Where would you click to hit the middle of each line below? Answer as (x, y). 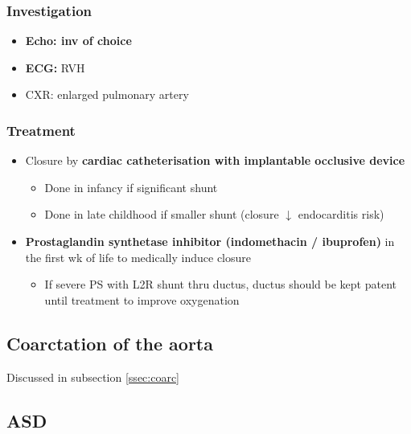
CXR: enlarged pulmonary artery (107, 94)
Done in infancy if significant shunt (131, 187)
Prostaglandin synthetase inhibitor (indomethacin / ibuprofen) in (210, 241)
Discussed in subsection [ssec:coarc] (93, 377)
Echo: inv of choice (78, 41)
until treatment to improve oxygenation (142, 299)
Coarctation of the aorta (110, 343)
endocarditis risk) (341, 214)
